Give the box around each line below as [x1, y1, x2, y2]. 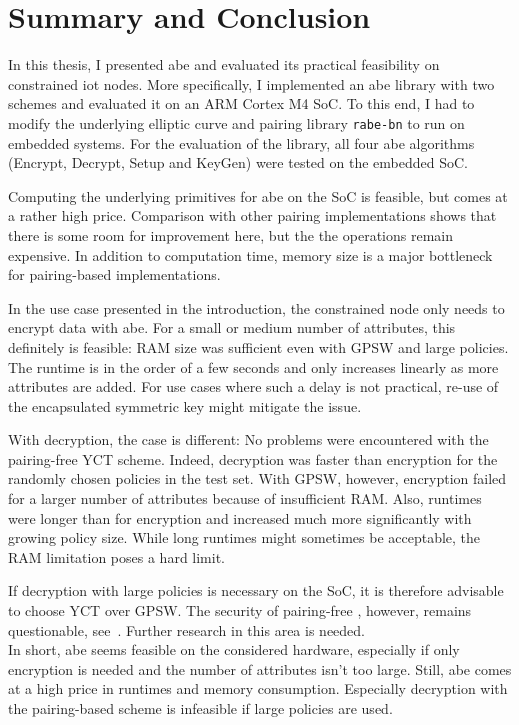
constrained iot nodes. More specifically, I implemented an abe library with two [8, 73, 495, 94]
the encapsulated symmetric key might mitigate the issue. [8, 395, 362, 416]
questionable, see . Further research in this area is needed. [8, 619, 365, 640]
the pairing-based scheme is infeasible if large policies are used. [8, 698, 393, 718]
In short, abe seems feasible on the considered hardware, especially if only [8, 639, 460, 660]
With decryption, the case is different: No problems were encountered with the [8, 429, 489, 450]
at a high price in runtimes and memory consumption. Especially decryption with [8, 678, 508, 699]
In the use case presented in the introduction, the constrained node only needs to [8, 297, 505, 318]
